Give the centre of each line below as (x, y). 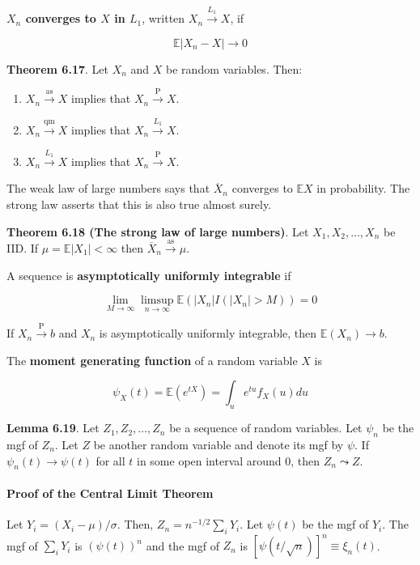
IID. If (23, 247)
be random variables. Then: (234, 68)
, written (163, 18)
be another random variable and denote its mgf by (218, 444)
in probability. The (363, 188)
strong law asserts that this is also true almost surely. (139, 204)
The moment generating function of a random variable (152, 360)
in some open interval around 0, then (228, 460)
